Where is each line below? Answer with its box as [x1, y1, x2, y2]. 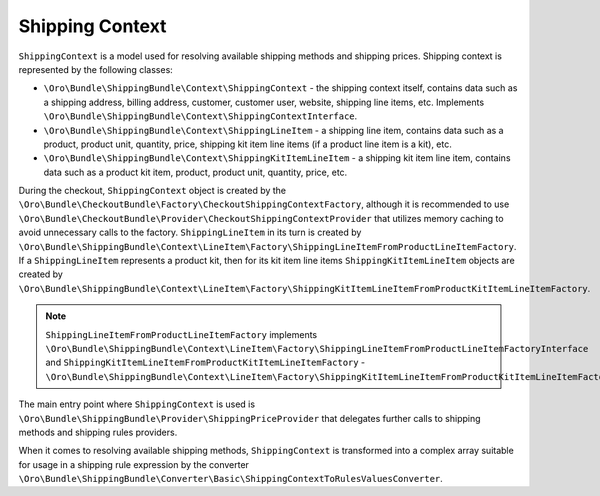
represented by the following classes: [18, 63, 174, 75]
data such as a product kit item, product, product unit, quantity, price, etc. [43, 166, 348, 178]
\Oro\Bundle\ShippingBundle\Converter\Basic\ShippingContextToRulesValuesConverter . [18, 473, 444, 485]
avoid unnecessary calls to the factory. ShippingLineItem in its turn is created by [18, 226, 362, 239]
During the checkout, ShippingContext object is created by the [18, 185, 287, 197]
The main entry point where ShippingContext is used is [18, 398, 255, 410]
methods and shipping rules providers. [18, 426, 178, 438]
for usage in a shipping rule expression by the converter [18, 458, 250, 470]
